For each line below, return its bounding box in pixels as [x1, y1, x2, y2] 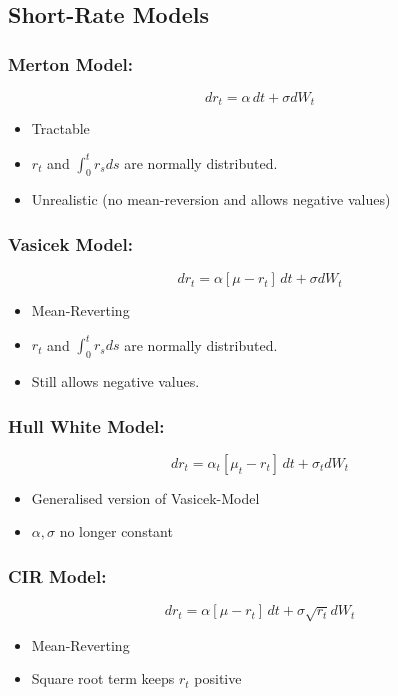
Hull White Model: [8, 413, 165, 438]
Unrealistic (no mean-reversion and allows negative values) [31, 189, 391, 210]
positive [194, 668, 242, 689]
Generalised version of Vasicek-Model [31, 487, 260, 508]
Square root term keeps [31, 668, 175, 689]
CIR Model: [8, 563, 107, 588]
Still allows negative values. [31, 371, 200, 392]
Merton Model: [8, 51, 133, 76]
